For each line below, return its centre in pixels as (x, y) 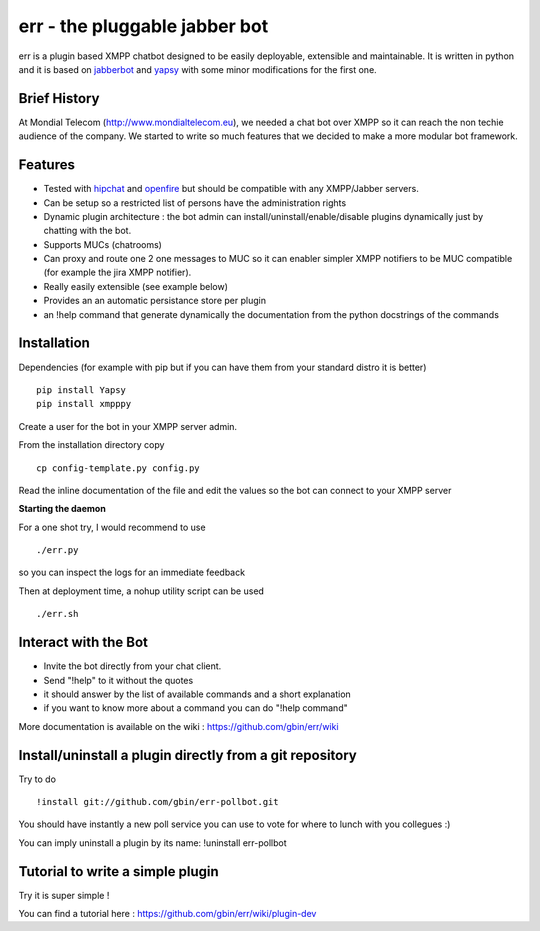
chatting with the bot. (87, 231)
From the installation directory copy (91, 445)
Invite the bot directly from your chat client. (132, 666)
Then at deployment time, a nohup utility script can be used (141, 591)
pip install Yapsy (81, 389)
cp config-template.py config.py (118, 468)
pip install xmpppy (84, 404)
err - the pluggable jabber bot (143, 26)
